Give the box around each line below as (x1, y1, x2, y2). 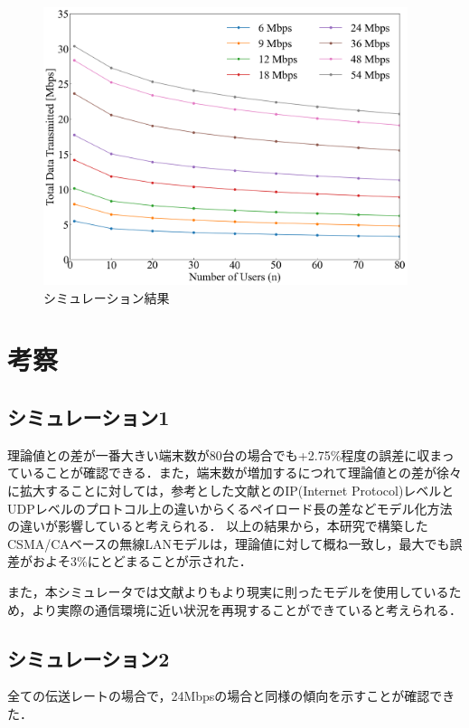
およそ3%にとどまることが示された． (32, 552, 252, 571)
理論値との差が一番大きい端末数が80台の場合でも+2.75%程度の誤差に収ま (7, 445, 442, 464)
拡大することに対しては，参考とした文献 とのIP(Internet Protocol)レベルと (19, 481, 455, 500)
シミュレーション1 (7, 403, 170, 431)
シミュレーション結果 (43, 288, 170, 307)
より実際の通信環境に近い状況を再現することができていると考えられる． (32, 600, 463, 619)
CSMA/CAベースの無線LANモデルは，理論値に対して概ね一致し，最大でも (7, 534, 450, 553)
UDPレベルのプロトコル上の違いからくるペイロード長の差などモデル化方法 (7, 498, 453, 517)
